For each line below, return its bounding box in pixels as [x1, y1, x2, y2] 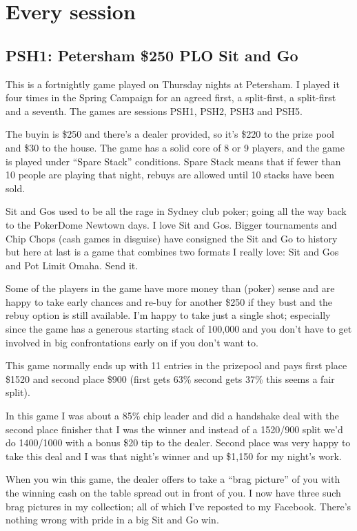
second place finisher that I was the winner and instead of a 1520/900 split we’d [6, 421, 343, 436]
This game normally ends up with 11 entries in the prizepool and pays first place [6, 358, 347, 373]
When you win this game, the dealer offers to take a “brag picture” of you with [6, 472, 340, 486]
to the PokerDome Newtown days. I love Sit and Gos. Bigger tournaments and [6, 217, 337, 231]
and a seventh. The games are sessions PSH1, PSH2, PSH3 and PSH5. [6, 103, 303, 118]
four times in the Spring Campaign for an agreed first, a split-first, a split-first [6, 90, 336, 105]
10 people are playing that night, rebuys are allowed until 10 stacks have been [6, 167, 335, 182]
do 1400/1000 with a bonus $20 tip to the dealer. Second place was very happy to [6, 435, 351, 450]
